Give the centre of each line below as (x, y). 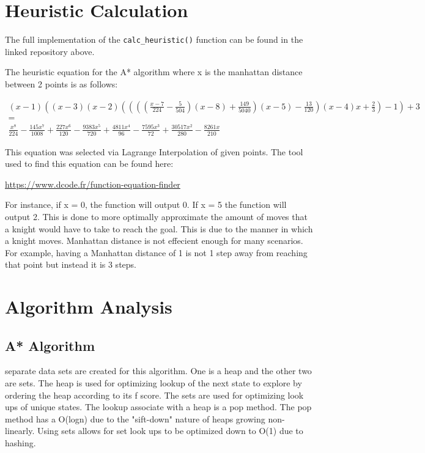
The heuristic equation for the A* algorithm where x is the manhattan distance (154, 72)
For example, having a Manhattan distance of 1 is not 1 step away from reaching (156, 252)
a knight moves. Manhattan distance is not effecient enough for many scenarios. (154, 241)
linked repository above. (50, 51)
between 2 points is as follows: (61, 83)
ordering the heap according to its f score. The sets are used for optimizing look (154, 395)
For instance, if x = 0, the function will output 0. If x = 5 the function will (146, 204)
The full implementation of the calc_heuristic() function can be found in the (154, 39)
